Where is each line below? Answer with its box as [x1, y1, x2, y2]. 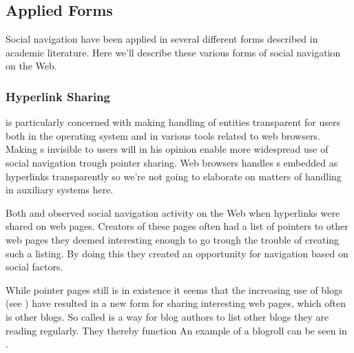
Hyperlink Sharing [6, 87, 110, 105]
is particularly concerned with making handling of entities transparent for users [6, 115, 341, 129]
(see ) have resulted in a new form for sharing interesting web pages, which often [6, 296, 346, 310]
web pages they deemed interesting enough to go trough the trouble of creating [6, 232, 340, 246]
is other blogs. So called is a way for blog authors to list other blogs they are [6, 309, 329, 323]
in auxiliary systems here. [6, 182, 114, 197]
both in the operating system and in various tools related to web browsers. [6, 128, 320, 142]
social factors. [6, 259, 63, 274]
